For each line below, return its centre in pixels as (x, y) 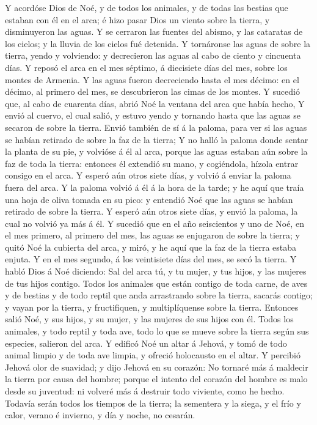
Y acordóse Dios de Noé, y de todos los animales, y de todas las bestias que (147, 7)
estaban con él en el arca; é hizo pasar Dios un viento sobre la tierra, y (137, 19)
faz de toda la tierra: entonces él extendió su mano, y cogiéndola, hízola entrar (152, 163)
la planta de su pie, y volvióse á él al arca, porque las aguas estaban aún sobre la (156, 151)
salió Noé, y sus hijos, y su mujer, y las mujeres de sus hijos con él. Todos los (149, 319)
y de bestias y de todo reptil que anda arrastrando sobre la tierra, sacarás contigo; (159, 295)
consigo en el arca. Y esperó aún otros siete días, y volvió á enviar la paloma (148, 175)
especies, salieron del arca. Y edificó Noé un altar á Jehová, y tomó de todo (146, 343)
